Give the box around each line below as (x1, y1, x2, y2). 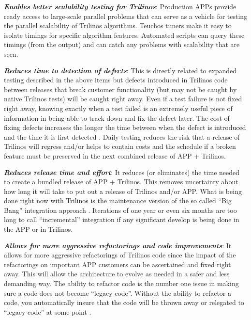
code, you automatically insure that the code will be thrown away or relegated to (4, 297, 244, 307)
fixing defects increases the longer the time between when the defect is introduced (4, 122, 246, 132)
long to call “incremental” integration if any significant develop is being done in (4, 214, 239, 224)
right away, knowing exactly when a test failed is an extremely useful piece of (4, 103, 233, 113)
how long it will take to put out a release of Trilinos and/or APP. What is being (4, 186, 242, 196)
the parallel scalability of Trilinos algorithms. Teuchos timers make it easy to (4, 20, 232, 31)
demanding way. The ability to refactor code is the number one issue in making (4, 278, 239, 288)
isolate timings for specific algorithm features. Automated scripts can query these (4, 30, 245, 40)
